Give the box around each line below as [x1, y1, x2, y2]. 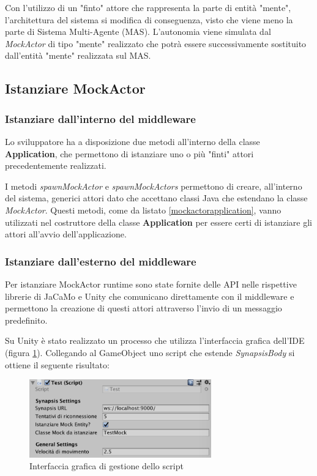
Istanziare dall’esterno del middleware [5, 253, 196, 269]
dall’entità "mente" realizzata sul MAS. [5, 49, 151, 62]
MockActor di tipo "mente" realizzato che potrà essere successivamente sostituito [5, 37, 307, 50]
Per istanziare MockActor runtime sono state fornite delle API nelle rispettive [5, 277, 297, 290]
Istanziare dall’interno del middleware [5, 111, 196, 126]
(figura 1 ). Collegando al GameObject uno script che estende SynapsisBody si [5, 346, 295, 359]
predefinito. [5, 313, 48, 326]
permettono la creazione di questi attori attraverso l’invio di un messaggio [5, 302, 282, 314]
